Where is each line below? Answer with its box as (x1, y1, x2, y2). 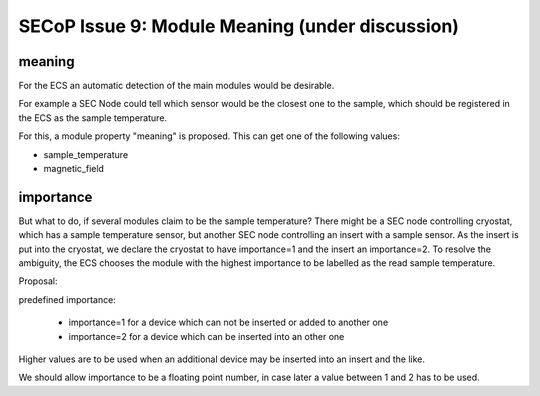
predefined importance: (18, 293, 117, 305)
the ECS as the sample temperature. (18, 111, 168, 124)
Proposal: (18, 275, 59, 287)
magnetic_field (43, 163, 105, 175)
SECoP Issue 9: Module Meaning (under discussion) (18, 15, 460, 37)
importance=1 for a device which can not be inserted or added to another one (68, 316, 389, 329)
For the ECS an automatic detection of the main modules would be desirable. (18, 80, 335, 92)
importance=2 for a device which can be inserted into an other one (68, 330, 345, 342)
